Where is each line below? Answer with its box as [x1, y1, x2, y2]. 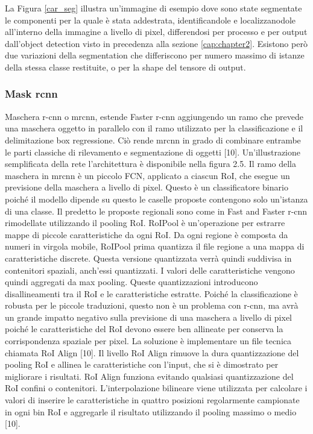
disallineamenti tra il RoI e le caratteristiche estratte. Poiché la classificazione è [5, 287, 298, 300]
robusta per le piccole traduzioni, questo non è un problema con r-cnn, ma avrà [5, 299, 299, 312]
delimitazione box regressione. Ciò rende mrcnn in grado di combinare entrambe [5, 133, 301, 146]
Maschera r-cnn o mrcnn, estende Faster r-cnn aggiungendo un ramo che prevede [5, 110, 303, 122]
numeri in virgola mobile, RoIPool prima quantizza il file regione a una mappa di [5, 240, 305, 253]
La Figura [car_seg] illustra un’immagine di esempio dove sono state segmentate [5, 2, 302, 14]
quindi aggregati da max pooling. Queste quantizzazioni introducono [5, 275, 258, 288]
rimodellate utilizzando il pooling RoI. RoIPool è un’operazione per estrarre [5, 216, 285, 229]
